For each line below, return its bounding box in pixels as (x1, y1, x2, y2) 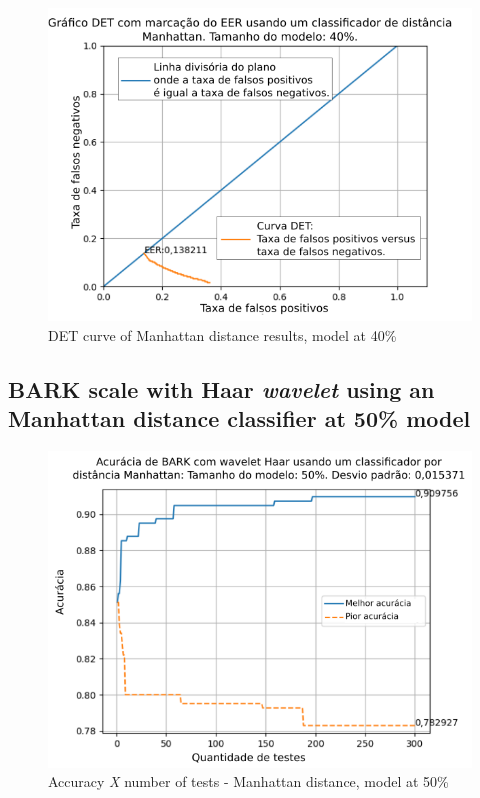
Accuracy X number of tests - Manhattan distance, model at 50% (48, 771, 449, 792)
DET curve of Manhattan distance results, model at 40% (48, 324, 397, 345)
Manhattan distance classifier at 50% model (8, 403, 471, 434)
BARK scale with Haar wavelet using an (8, 373, 435, 404)
